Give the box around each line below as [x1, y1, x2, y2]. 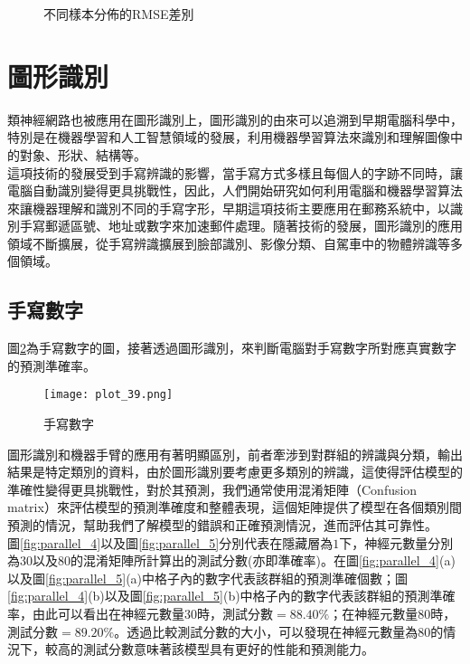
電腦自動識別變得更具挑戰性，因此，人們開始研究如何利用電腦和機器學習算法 [7, 181, 463, 200]
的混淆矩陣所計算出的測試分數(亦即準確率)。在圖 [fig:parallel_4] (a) [70, 551, 456, 570]
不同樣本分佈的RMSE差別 [43, 5, 194, 23]
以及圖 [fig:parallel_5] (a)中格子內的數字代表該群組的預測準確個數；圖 [7, 568, 409, 587]
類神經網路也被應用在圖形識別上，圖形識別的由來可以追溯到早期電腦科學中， [7, 109, 463, 128]
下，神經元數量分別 [339, 533, 454, 552]
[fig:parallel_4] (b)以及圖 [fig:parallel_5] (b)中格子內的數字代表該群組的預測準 [7, 586, 443, 605]
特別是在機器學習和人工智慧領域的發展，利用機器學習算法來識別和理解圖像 [7, 128, 450, 147]
